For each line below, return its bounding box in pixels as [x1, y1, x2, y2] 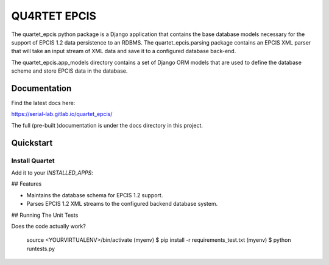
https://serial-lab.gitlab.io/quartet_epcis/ [11, 111, 113, 118]
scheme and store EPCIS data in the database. [11, 67, 128, 74]
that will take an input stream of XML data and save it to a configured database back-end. [11, 48, 236, 55]
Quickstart [11, 137, 53, 148]
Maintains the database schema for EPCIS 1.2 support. [26, 191, 163, 198]
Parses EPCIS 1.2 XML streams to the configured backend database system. [26, 200, 218, 208]
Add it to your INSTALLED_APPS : [11, 169, 94, 176]
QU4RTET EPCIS [11, 9, 97, 23]
